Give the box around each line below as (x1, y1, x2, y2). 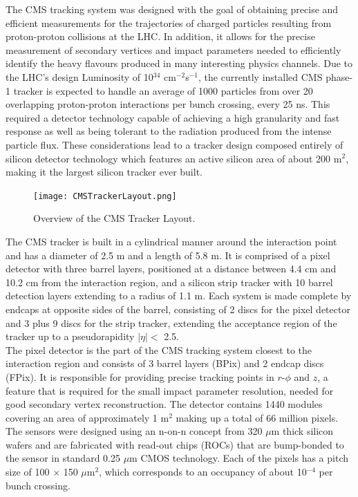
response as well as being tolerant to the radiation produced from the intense (6, 124, 332, 138)
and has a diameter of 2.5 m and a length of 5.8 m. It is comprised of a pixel (6, 247, 330, 262)
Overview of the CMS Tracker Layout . (33, 211, 196, 225)
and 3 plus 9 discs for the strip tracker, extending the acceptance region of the (6, 315, 337, 330)
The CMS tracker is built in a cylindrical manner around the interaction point (6, 234, 337, 248)
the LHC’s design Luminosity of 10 (6, 69, 153, 84)
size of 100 (6, 465, 50, 479)
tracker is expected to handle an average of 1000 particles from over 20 (13, 83, 313, 97)
